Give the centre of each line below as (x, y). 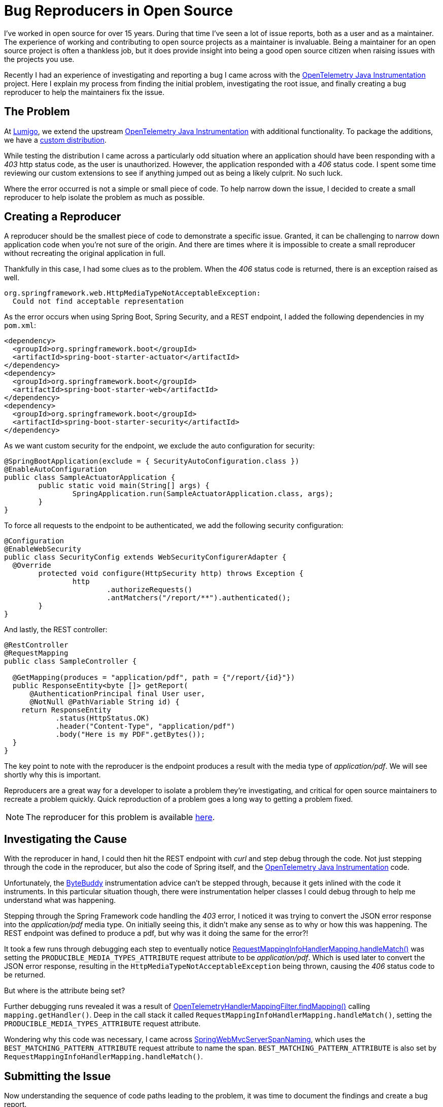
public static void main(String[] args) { (124, 486)
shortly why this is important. (53, 775)
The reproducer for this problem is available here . (121, 817)
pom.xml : (20, 325)
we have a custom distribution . (55, 140)
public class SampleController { (71, 661)
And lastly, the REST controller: (56, 630)
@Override (32, 565)
